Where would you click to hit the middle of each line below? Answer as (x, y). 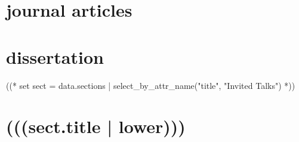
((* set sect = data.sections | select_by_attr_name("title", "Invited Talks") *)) (151, 85)
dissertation (55, 56)
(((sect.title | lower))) (96, 126)
